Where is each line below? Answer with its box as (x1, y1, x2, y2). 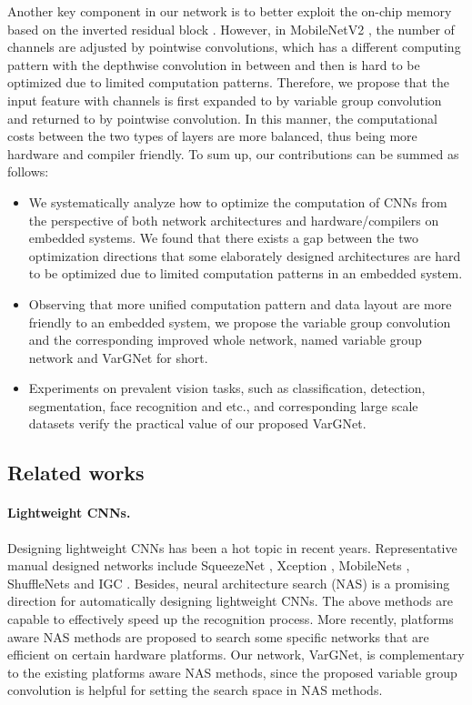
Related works (7, 458, 145, 487)
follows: (7, 162, 49, 181)
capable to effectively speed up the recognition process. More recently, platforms (7, 609, 454, 629)
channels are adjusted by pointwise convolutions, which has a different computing (7, 37, 461, 56)
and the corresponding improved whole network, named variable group (28, 330, 422, 349)
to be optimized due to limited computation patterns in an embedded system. (28, 264, 463, 283)
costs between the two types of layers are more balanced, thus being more (7, 126, 417, 146)
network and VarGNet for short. (28, 347, 208, 367)
